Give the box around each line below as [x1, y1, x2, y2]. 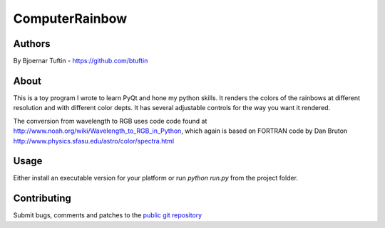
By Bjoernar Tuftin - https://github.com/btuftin [13, 57, 148, 65]
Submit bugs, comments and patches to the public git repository [13, 211, 202, 219]
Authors [13, 38, 51, 50]
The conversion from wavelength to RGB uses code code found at [13, 116, 207, 125]
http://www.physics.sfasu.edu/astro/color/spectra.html [13, 136, 175, 145]
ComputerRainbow [13, 11, 128, 26]
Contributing [13, 192, 71, 205]
